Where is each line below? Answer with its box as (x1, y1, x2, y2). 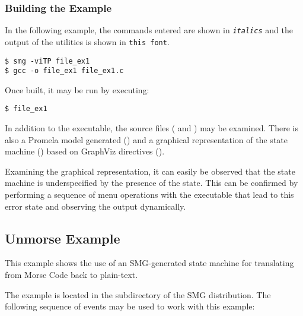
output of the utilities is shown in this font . (5, 35, 170, 48)
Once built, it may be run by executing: (5, 83, 149, 96)
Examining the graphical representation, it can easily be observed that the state (5, 165, 295, 177)
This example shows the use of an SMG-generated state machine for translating (5, 257, 294, 269)
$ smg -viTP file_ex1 (5, 56, 90, 65)
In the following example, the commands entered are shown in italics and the (5, 24, 293, 36)
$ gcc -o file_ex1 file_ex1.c (5, 67, 124, 75)
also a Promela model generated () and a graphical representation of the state (5, 133, 288, 146)
